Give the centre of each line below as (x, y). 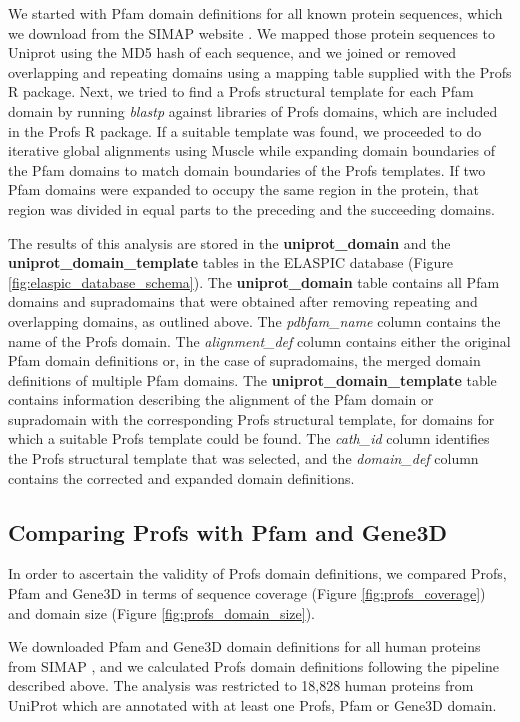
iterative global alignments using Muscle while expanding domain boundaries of (251, 150)
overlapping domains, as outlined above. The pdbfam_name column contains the (254, 320)
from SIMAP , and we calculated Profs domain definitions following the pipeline (254, 665)
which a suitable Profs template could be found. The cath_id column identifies (249, 438)
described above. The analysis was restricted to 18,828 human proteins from (241, 685)
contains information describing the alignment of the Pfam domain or (221, 399)
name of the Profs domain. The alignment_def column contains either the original (259, 340)
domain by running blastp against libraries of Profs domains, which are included (253, 110)
